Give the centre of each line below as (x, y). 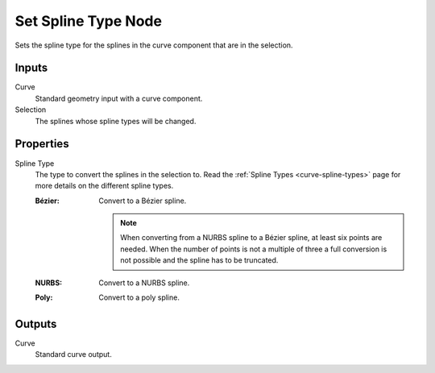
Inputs (31, 68)
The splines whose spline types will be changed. (116, 121)
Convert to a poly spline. (139, 297)
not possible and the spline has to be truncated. (199, 260)
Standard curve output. (73, 354)
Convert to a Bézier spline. (143, 201)
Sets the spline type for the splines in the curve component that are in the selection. (154, 45)
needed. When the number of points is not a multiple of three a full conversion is (254, 249)
